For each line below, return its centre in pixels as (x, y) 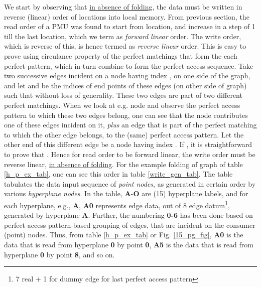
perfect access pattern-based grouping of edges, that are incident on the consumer (130, 225)
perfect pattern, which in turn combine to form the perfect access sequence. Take (129, 65)
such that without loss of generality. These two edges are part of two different (123, 95)
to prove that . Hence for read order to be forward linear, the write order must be (130, 154)
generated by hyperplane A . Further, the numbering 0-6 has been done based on (128, 215)
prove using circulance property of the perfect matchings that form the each (121, 55)
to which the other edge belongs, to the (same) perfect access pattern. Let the (124, 134)
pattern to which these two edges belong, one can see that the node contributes (126, 115)
